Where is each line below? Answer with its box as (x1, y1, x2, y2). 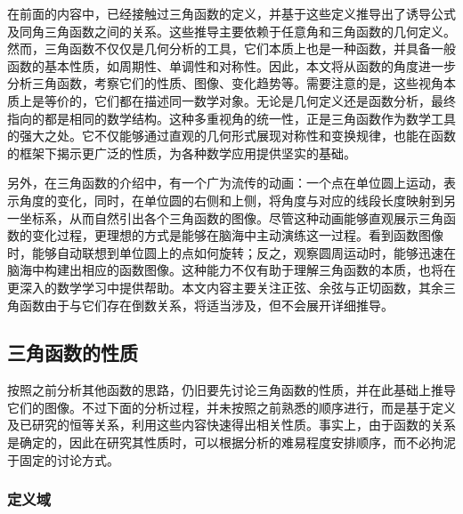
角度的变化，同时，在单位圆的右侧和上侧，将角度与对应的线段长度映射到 (19, 190, 443, 209)
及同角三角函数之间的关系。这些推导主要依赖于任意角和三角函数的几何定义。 (7, 21, 456, 40)
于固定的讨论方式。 (7, 450, 119, 469)
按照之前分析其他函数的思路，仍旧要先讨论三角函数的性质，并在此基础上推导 (7, 381, 456, 399)
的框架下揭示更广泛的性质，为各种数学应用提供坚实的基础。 (7, 143, 356, 162)
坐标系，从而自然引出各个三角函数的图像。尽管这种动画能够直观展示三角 (19, 208, 443, 227)
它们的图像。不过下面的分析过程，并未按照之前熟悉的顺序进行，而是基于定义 (7, 398, 456, 416)
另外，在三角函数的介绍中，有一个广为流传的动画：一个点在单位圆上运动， (7, 173, 443, 192)
